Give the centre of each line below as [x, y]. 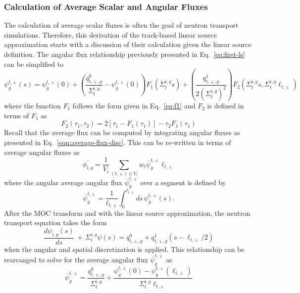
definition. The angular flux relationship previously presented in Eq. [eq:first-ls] [125, 54]
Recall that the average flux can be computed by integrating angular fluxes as [122, 132]
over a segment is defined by [183, 182]
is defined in [225, 106]
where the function [32, 106]
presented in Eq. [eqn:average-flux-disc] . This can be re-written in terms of [118, 142]
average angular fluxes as [42, 152]
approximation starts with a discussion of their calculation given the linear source [128, 44]
